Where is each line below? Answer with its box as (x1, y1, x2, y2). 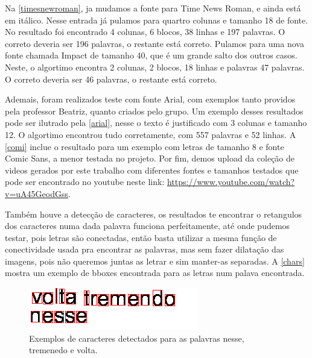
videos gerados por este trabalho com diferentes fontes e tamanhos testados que (5, 163, 299, 176)
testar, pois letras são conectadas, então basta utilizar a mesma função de (5, 231, 277, 243)
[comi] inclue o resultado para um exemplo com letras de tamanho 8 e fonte (5, 140, 284, 152)
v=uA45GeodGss (5, 187, 68, 199)
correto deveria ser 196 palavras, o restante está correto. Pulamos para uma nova (5, 37, 304, 49)
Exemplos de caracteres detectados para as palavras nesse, (29, 331, 244, 344)
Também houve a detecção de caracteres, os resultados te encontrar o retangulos (5, 207, 302, 220)
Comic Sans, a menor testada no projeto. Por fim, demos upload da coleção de (5, 152, 295, 165)
